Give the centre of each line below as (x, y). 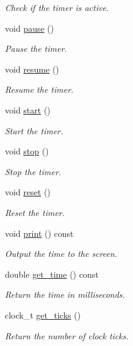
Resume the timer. (39, 89)
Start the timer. (34, 130)
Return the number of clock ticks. (67, 335)
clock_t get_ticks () (43, 315)
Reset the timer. (35, 212)
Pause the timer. (36, 49)
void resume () (32, 69)
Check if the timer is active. (57, 7)
